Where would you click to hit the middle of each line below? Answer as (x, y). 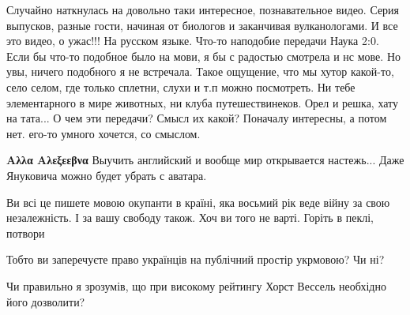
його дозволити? (46, 301)
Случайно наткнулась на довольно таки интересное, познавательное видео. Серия (203, 9)
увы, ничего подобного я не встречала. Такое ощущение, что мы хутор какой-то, (200, 71)
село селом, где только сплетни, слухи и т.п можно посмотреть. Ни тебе (181, 86)
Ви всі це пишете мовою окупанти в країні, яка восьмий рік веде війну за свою (198, 202)
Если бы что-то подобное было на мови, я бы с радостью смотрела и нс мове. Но (203, 56)
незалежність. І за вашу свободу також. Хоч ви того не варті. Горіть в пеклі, (190, 217)
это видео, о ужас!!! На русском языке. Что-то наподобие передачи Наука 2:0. (193, 41)
